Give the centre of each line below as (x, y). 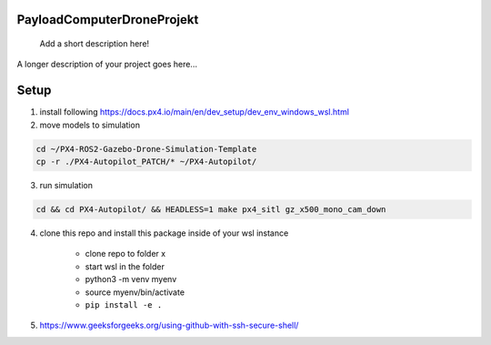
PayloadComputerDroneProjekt (108, 20)
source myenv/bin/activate (135, 292)
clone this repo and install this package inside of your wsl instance (164, 233)
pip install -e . (124, 304)
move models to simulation (90, 125)
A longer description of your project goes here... (107, 65)
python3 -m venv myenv (131, 279)
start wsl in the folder (125, 266)
